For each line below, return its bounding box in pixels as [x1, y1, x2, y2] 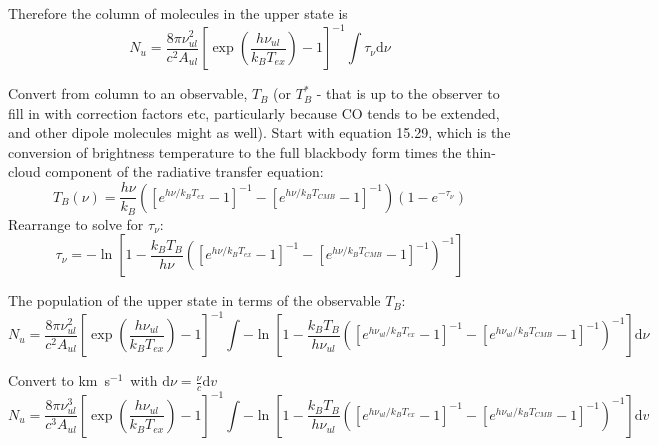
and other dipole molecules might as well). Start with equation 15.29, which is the [8, 122, 511, 143]
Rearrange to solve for [8, 213, 144, 234]
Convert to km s [8, 370, 110, 391]
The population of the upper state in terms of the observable [8, 290, 381, 311]
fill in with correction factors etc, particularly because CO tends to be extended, [8, 102, 500, 123]
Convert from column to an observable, [8, 83, 248, 104]
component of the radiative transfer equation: [45, 161, 324, 182]
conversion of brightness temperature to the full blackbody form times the [8, 141, 462, 162]
